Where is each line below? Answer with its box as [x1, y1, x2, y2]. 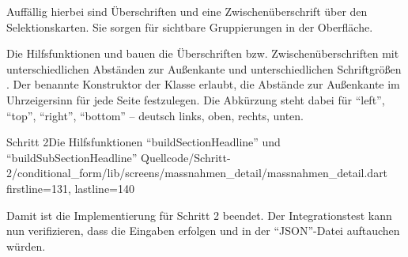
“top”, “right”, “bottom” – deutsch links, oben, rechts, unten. [6, 107, 304, 123]
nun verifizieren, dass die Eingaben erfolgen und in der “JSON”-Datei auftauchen [6, 222, 400, 239]
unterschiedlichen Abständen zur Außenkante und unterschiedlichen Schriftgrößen [6, 60, 402, 77]
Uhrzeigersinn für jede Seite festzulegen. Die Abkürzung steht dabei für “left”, [6, 91, 385, 108]
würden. [6, 237, 46, 254]
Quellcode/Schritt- [141, 149, 231, 165]
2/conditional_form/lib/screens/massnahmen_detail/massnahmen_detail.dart [6, 164, 388, 181]
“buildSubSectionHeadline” [6, 149, 138, 165]
